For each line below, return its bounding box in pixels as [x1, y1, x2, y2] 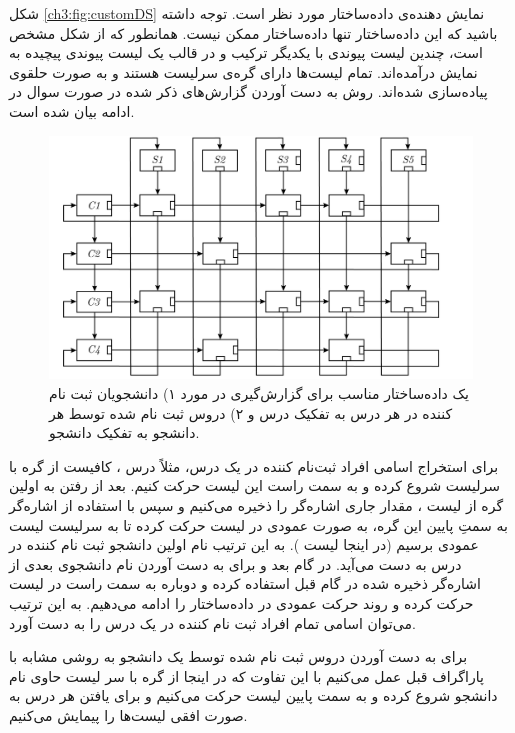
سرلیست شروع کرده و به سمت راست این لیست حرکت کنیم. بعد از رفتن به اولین [9, 475, 500, 496]
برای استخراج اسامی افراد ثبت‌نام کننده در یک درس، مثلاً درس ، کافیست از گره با [9, 455, 499, 476]
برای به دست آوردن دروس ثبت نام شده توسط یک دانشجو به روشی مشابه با [9, 646, 468, 667]
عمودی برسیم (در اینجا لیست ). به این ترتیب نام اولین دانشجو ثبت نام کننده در [9, 534, 479, 555]
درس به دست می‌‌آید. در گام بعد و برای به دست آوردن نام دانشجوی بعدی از [9, 553, 462, 574]
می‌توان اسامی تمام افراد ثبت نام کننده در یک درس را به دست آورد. [9, 612, 416, 633]
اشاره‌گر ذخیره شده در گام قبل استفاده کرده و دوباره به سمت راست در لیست [9, 573, 481, 594]
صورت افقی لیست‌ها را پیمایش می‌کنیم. [9, 704, 248, 725]
